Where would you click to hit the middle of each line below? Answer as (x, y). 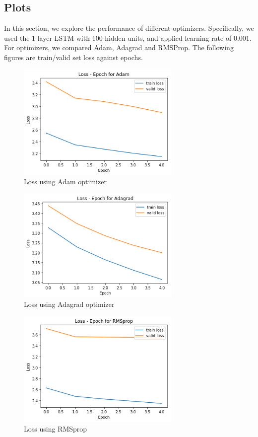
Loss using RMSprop (56, 428)
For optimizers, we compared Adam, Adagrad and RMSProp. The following (119, 47)
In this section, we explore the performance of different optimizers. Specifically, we (129, 28)
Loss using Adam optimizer (65, 182)
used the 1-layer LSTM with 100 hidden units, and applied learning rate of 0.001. (128, 37)
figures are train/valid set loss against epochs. (73, 57)
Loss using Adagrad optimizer (69, 304)
